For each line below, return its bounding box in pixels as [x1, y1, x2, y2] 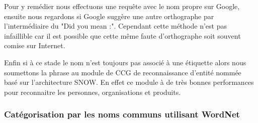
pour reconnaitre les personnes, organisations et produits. [4, 86, 181, 97]
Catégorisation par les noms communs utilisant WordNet [4, 108, 240, 120]
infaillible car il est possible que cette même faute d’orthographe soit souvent [4, 30, 241, 41]
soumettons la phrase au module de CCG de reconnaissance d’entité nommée [4, 67, 241, 77]
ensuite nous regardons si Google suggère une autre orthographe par [4, 11, 214, 21]
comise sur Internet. [4, 40, 65, 51]
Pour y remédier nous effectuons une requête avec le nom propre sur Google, [4, 1, 240, 11]
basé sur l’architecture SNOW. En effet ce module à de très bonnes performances [4, 77, 254, 87]
